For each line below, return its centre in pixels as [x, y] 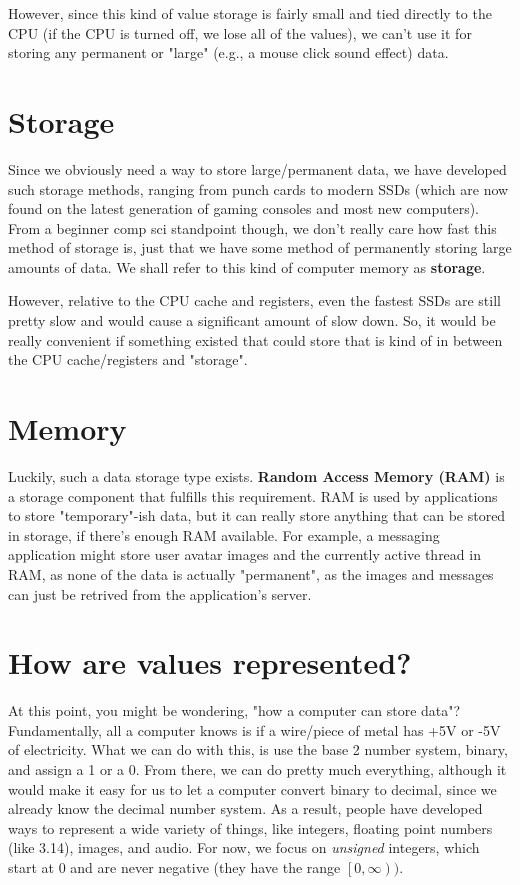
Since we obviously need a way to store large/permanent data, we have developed [257, 168]
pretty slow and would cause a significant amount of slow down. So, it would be [252, 320]
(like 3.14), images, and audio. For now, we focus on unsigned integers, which [244, 847]
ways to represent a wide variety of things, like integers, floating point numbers [250, 827]
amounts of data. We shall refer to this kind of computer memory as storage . [247, 266]
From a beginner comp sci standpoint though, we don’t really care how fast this [252, 227]
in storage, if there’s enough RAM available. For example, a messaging [224, 534]
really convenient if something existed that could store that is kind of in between [255, 339]
